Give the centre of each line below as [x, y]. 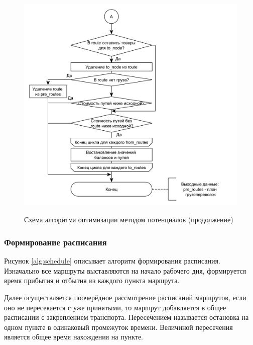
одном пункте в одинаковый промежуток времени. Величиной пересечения [118, 327]
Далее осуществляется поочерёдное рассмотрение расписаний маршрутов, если [125, 297]
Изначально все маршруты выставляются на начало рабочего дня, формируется [125, 270]
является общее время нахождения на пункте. [74, 337]
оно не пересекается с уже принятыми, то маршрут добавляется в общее [115, 307]
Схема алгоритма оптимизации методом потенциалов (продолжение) [129, 220]
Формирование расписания [55, 242]
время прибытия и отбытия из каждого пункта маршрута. [92, 280]
